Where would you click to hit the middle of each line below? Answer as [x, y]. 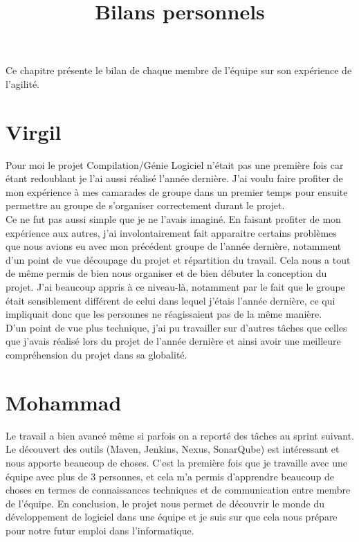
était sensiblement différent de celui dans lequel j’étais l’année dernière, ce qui [171, 300]
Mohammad [64, 402]
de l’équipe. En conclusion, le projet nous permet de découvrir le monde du [165, 503]
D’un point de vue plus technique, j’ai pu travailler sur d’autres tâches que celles [176, 327]
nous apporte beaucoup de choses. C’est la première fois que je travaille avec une [176, 462]
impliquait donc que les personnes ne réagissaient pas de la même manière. [164, 314]
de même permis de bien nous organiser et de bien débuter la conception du [166, 273]
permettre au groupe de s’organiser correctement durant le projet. [145, 205]
